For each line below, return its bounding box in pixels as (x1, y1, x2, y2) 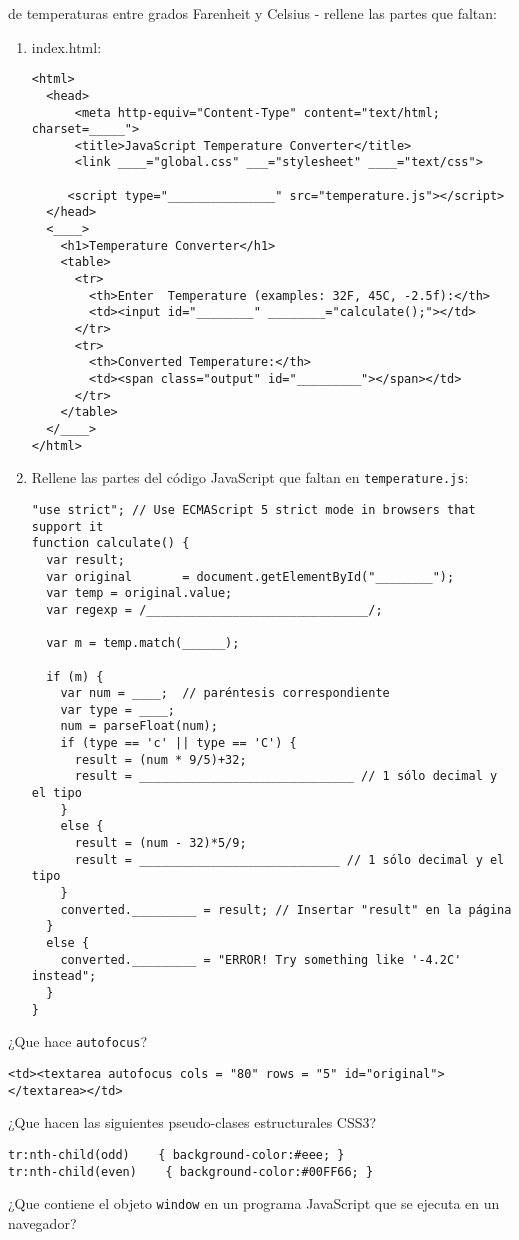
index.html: (31, 36, 102, 57)
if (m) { (46, 669, 104, 684)
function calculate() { (31, 536, 190, 551)
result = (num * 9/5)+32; (74, 752, 247, 767)
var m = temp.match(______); (46, 636, 240, 651)
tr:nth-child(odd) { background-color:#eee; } (8, 1147, 345, 1162)
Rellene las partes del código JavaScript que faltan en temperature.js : (31, 467, 469, 488)
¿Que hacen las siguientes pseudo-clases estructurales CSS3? (8, 1112, 377, 1133)
